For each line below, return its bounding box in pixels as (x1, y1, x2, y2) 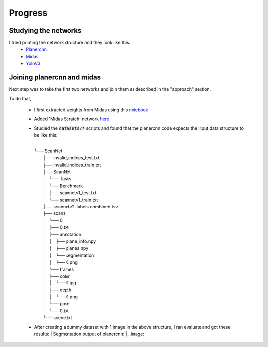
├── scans (43, 210, 66, 216)
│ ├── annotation (43, 231, 82, 237)
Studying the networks (9, 26, 82, 35)
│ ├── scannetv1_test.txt (43, 190, 97, 196)
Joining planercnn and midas (9, 73, 101, 82)
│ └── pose (43, 301, 70, 307)
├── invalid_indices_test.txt (43, 155, 100, 161)
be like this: (34, 132, 58, 138)
